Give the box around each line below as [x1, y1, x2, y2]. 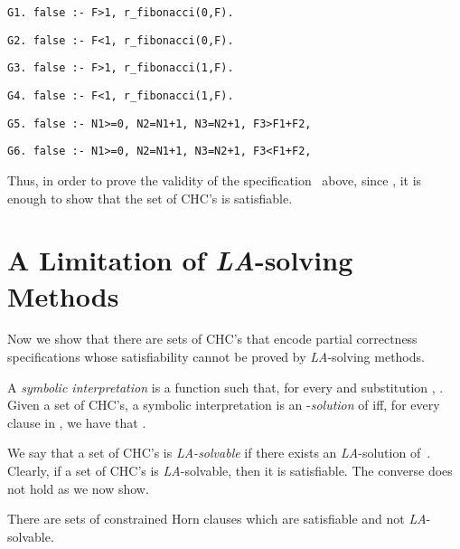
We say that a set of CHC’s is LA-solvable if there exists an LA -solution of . [7, 443, 431, 462]
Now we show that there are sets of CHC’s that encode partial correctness [7, 329, 418, 348]
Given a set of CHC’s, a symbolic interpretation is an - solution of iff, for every [7, 395, 440, 414]
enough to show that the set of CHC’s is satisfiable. [7, 188, 293, 207]
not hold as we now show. [7, 478, 149, 497]
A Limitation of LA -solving [7, 241, 353, 279]
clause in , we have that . [7, 412, 146, 431]
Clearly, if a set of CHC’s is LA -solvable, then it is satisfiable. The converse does [7, 461, 453, 479]
